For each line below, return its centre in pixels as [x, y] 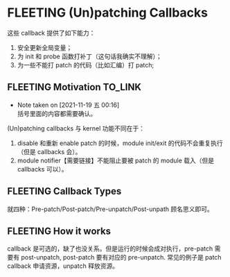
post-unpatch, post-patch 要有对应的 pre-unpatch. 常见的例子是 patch [121, 258]
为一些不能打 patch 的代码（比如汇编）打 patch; [86, 65]
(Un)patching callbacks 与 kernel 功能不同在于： [76, 128]
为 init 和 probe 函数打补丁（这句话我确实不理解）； [89, 56]
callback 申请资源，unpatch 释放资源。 [63, 266]
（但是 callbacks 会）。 [49, 151]
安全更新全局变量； [45, 47]
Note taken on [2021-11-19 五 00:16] [68, 105]
